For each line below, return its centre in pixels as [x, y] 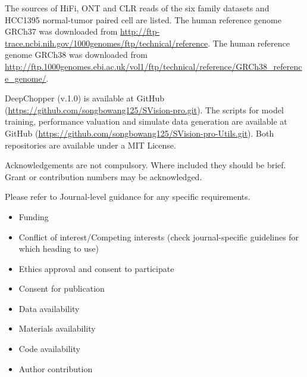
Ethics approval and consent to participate [96, 268]
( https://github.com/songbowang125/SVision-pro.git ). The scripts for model [144, 109]
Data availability [49, 308]
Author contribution [56, 368]
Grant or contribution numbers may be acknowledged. [104, 176]
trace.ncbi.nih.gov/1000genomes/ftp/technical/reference [106, 43]
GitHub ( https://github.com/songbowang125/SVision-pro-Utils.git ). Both [140, 133]
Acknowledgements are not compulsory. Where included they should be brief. [145, 165]
